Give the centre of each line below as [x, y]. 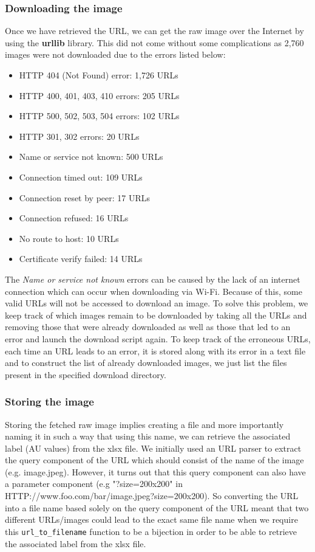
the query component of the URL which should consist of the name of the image [154, 460]
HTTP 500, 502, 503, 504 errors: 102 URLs [99, 116]
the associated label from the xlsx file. [76, 543]
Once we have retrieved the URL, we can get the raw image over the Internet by [154, 31]
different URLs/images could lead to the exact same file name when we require [151, 519]
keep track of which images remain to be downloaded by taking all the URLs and [156, 315]
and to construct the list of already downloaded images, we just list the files [146, 363]
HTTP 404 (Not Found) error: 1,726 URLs [99, 75]
